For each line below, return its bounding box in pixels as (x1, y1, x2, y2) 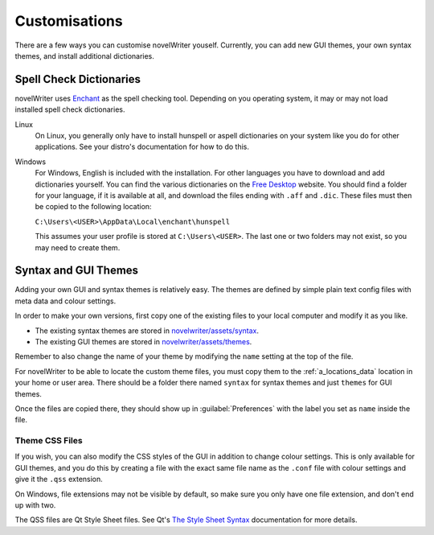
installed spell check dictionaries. (14, 105, 125, 114)
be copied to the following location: (35, 202, 152, 212)
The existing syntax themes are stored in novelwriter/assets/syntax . (35, 326, 260, 335)
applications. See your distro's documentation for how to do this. (35, 142, 249, 152)
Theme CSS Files (14, 435, 84, 447)
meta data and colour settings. (14, 296, 117, 306)
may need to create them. (35, 242, 121, 253)
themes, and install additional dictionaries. (14, 51, 154, 60)
